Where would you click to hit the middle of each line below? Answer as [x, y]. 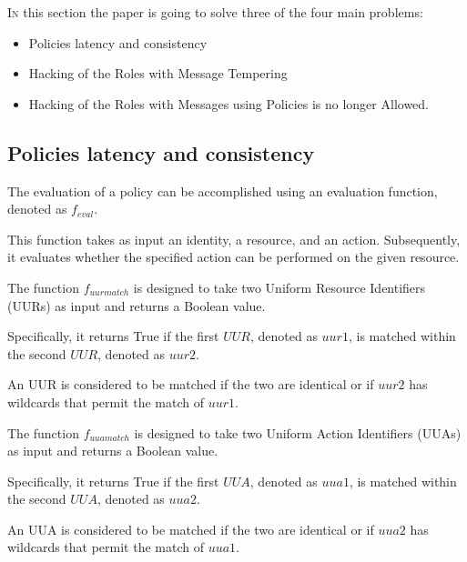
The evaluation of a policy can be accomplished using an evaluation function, [223, 191]
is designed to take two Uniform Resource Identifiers [279, 287]
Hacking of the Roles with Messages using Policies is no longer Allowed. [228, 103]
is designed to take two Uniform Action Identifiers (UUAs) [298, 432]
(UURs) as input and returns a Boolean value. [137, 305]
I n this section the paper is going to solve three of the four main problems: [215, 12]
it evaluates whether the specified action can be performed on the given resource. [233, 257]
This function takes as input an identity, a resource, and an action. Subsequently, [234, 239]
